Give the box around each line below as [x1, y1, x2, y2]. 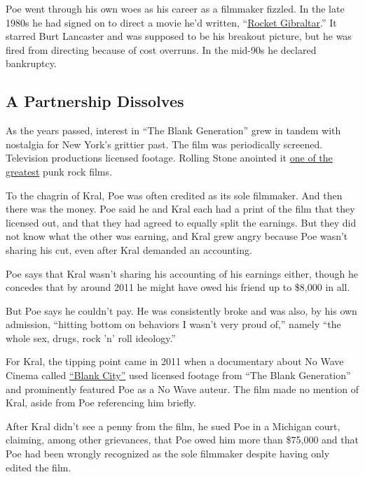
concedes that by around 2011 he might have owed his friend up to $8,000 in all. [6, 280, 350, 294]
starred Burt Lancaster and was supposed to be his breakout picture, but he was [6, 29, 352, 43]
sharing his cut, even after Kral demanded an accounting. [6, 242, 252, 257]
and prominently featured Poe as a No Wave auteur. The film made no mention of [6, 381, 359, 396]
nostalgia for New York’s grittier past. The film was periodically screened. [6, 136, 323, 151]
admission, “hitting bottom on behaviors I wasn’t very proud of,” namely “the [6, 317, 341, 332]
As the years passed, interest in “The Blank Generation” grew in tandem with [6, 123, 341, 138]
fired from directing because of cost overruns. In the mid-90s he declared [6, 42, 317, 57]
